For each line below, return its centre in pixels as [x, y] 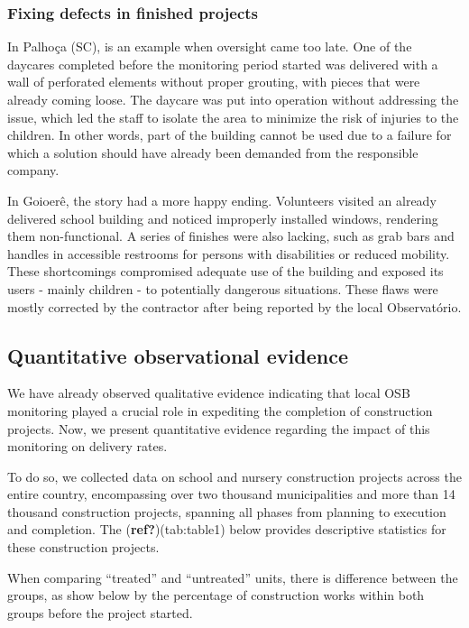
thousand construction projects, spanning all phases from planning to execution [227, 511]
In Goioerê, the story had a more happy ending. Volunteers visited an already [222, 200]
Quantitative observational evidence [178, 355]
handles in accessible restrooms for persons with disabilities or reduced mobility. [229, 253]
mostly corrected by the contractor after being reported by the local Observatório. [234, 306]
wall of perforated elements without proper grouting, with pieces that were [214, 82]
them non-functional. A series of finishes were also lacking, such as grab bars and [231, 236]
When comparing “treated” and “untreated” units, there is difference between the [233, 577]
